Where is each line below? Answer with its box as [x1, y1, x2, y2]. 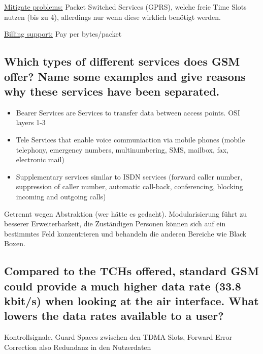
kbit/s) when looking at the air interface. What [4, 293, 259, 309]
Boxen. [4, 238, 25, 249]
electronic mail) [16, 154, 64, 165]
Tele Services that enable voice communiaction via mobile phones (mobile [16, 134, 245, 144]
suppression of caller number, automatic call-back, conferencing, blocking [16, 181, 243, 192]
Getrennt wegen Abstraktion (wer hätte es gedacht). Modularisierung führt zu [4, 208, 247, 219]
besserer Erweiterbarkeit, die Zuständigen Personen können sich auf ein [4, 218, 226, 229]
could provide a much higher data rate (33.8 [4, 278, 241, 293]
